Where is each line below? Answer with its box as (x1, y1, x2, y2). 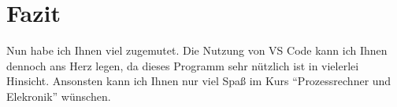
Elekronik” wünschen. (6, 87, 111, 104)
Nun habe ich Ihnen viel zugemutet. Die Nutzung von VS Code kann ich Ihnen (6, 42, 388, 59)
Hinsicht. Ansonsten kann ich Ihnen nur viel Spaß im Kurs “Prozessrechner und (6, 73, 391, 89)
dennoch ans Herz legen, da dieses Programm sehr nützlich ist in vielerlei (6, 57, 359, 73)
